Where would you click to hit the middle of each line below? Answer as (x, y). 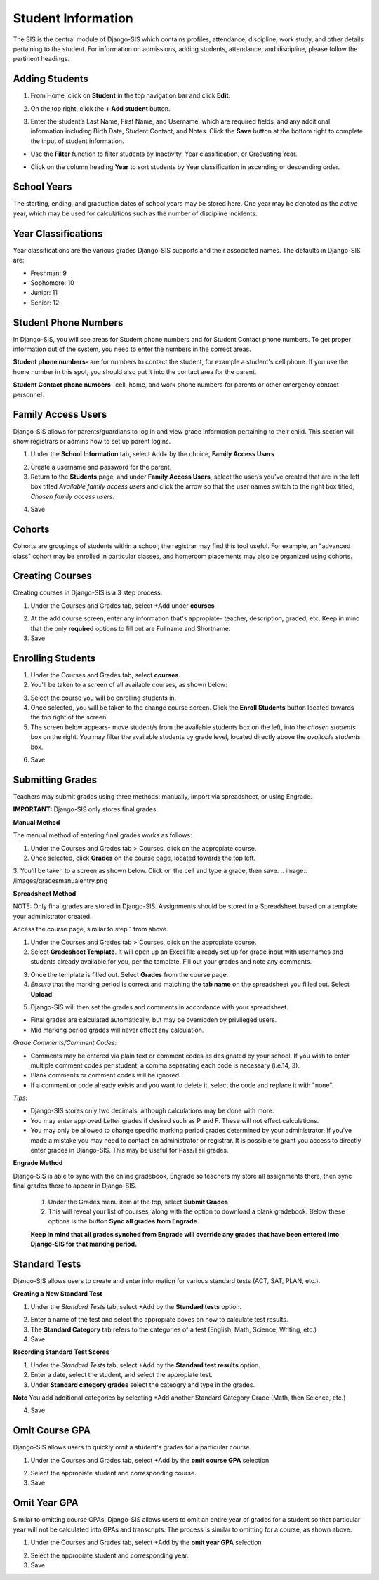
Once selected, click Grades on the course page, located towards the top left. (143, 858)
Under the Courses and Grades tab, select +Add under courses (122, 605)
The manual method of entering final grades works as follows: (102, 835)
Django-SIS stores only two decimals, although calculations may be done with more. (152, 1111)
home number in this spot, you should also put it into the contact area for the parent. (135, 371)
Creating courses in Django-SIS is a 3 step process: (88, 592)
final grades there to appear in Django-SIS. (75, 1186)
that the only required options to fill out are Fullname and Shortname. (131, 628)
